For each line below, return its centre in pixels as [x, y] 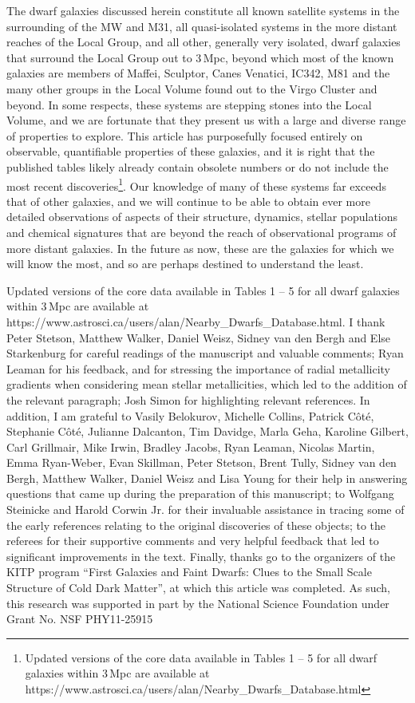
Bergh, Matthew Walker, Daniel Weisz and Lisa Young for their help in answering [207, 478]
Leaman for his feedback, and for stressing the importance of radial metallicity [198, 368]
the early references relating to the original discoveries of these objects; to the [196, 525]
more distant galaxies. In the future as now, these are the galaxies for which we [200, 248]
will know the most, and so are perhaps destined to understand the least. [185, 264]
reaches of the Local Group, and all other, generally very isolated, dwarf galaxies [204, 42]
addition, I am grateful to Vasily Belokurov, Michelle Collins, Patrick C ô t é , [190, 415]
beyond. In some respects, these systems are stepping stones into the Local [189, 104]
